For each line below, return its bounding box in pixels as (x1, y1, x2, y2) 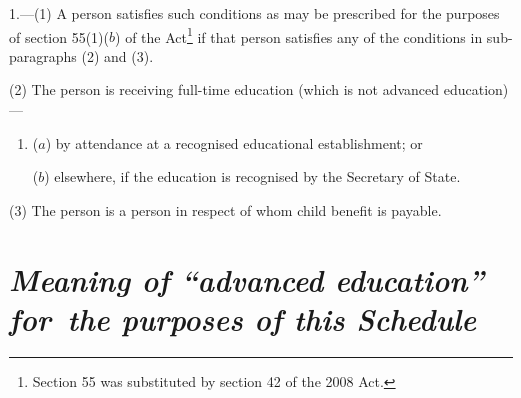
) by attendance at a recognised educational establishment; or (45, 132, 423, 153)
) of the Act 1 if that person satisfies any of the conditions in (115, 23, 483, 47)
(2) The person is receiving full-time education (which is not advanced (9, 79, 440, 100)
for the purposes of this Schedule (9, 297, 477, 339)
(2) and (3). (81, 45, 154, 66)
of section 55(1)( (9, 26, 110, 47)
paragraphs (9, 45, 77, 66)
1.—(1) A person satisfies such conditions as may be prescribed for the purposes (9, 3, 500, 23)
